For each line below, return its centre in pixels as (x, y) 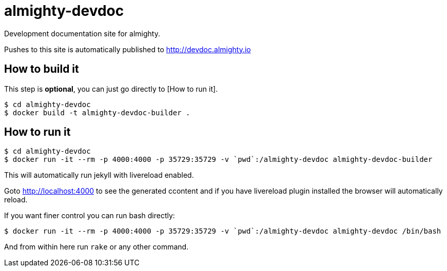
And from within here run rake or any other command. (96, 247)
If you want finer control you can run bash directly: (90, 216)
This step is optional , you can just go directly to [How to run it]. (111, 89)
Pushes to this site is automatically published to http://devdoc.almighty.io (128, 49)
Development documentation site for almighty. (82, 33)
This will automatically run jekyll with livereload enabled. (99, 175)
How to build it (42, 69)
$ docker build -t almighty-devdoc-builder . (97, 112)
